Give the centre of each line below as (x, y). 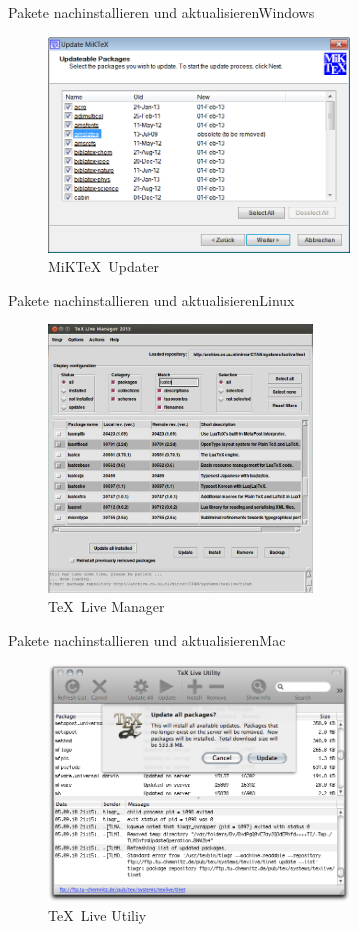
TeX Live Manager (106, 606)
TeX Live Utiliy (97, 915)
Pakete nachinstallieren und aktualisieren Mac (147, 639)
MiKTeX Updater (103, 266)
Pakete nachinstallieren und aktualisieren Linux (151, 299)
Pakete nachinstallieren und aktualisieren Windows (161, 12)
